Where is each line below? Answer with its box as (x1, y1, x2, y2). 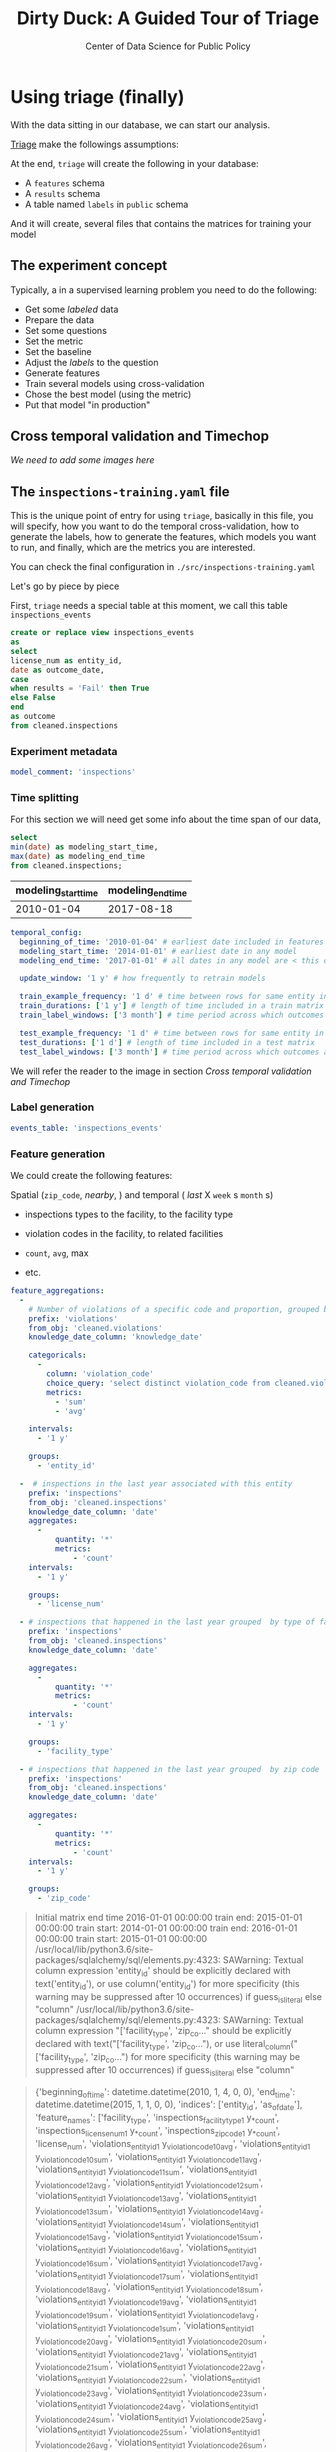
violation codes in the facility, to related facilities (24, 1228, 224, 1239)
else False (10, 693, 56, 703)
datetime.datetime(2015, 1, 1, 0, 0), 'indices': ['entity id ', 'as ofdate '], (34, 2098, 303, 2113)
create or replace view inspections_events (10, 628, 195, 638)
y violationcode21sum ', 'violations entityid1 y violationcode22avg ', (34, 2358, 266, 2373)
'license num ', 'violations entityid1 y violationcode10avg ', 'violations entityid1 (34, 2137, 311, 2152)
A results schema (24, 187, 101, 199)
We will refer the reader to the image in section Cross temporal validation (10, 1065, 312, 1077)
